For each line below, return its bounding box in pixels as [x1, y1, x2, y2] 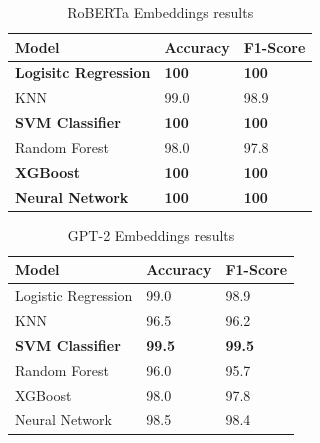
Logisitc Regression [15, 62, 151, 83]
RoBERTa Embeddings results [67, 2, 254, 22]
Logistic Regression [15, 285, 133, 306]
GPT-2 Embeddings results [67, 224, 235, 245]
